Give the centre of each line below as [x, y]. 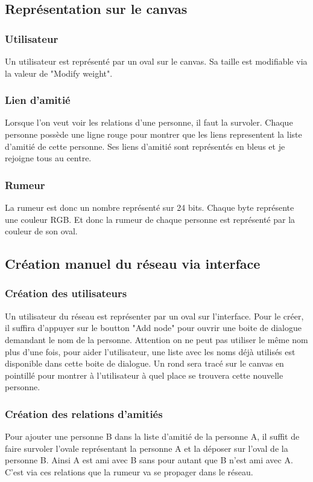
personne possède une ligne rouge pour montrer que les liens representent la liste [153, 134]
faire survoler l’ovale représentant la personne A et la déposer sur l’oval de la [147, 448]
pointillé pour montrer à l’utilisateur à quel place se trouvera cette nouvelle [144, 375]
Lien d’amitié [38, 100]
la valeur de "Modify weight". [59, 73]
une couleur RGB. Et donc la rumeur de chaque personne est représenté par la [150, 219]
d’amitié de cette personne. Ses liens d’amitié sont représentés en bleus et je [145, 146]
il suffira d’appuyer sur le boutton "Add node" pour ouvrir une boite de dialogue [153, 328]
